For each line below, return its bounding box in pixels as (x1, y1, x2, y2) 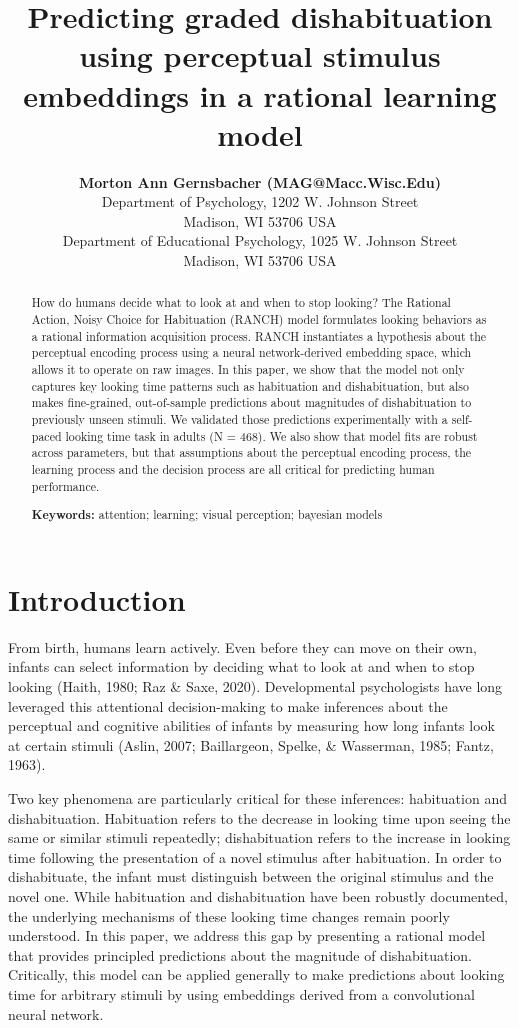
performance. (31, 477, 100, 494)
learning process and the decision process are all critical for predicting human (31, 461, 435, 478)
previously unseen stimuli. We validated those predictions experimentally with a (31, 411, 448, 428)
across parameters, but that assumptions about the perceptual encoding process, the (31, 444, 472, 461)
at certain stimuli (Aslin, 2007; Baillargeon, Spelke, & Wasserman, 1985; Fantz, (8, 734, 494, 755)
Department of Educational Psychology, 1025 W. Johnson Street (62, 230, 458, 251)
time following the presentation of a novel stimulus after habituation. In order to (8, 846, 502, 867)
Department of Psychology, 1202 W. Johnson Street (101, 191, 419, 212)
